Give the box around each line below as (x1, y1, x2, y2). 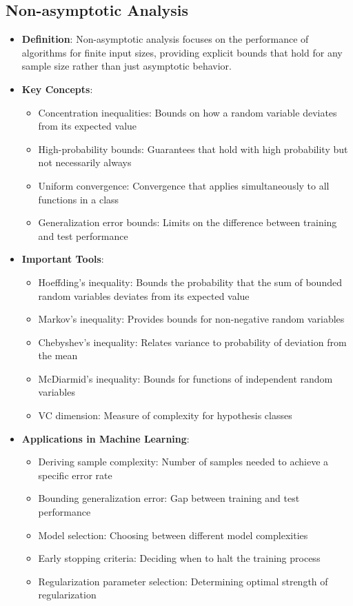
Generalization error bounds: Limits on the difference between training (38, 215, 337, 230)
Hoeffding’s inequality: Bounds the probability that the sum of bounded (38, 274, 342, 289)
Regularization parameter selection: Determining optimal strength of (38, 574, 328, 588)
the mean (38, 348, 78, 363)
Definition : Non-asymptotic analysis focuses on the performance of (21, 32, 309, 46)
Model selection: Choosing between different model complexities (38, 527, 308, 542)
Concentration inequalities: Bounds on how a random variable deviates (38, 105, 337, 119)
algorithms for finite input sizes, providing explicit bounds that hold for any (21, 45, 343, 59)
